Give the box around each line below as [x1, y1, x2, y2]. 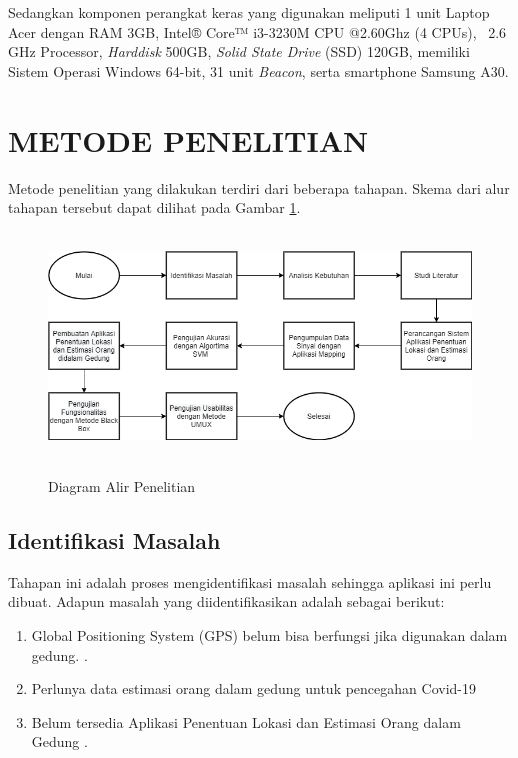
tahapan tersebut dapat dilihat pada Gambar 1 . [8, 197, 301, 218]
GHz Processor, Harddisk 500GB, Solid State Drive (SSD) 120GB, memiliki [8, 41, 470, 62]
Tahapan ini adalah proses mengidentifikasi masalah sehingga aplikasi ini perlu [8, 571, 492, 592]
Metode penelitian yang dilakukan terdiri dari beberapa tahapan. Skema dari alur [8, 177, 510, 198]
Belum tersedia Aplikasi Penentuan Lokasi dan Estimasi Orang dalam [31, 711, 461, 732]
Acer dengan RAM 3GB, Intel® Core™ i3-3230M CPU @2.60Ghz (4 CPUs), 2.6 [8, 21, 507, 42]
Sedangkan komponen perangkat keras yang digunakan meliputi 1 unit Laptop [8, 2, 490, 22]
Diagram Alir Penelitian [48, 476, 196, 497]
